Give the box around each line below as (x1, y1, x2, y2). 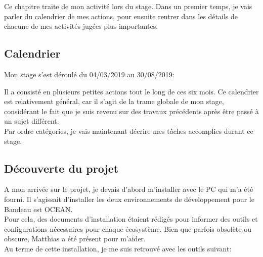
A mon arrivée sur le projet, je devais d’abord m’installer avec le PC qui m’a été (4, 184, 253, 194)
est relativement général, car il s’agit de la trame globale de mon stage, (4, 96, 224, 107)
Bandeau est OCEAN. (4, 203, 73, 214)
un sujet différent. (4, 116, 59, 126)
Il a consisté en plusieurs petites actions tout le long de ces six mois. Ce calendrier (4, 86, 259, 96)
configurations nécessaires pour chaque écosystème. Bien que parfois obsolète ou (4, 223, 251, 234)
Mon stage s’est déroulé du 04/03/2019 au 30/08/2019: (4, 69, 174, 79)
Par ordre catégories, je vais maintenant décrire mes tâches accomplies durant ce (4, 125, 253, 136)
